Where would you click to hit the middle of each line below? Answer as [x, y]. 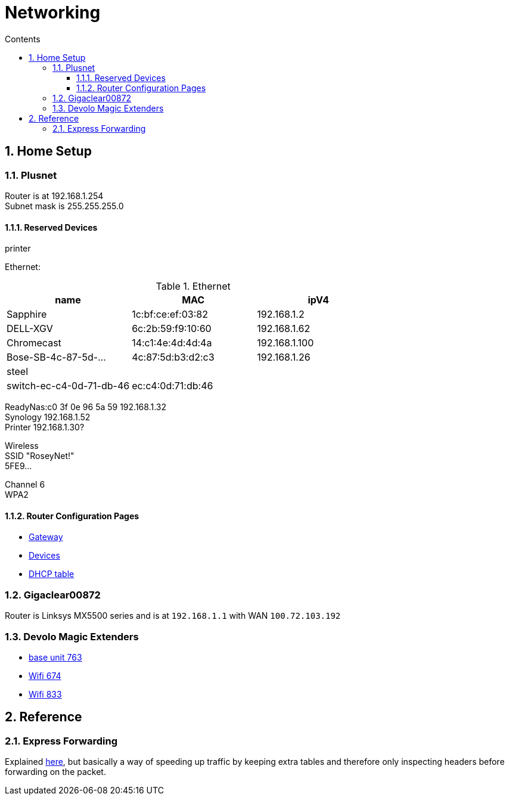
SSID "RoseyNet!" [40, 456]
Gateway [46, 537]
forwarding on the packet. [55, 772]
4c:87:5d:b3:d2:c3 [173, 357]
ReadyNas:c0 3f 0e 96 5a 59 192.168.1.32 [86, 407]
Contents [23, 39]
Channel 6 [25, 485]
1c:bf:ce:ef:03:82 [170, 314]
